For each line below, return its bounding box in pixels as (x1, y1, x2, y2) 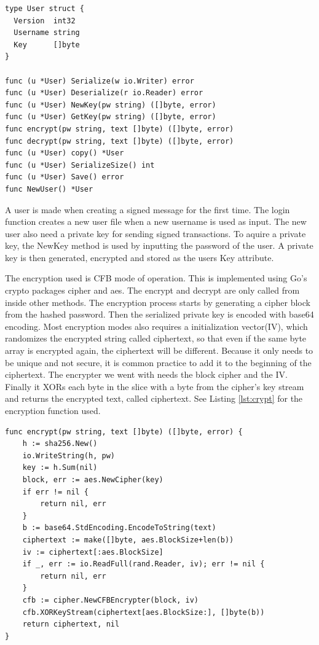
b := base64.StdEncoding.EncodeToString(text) (22, 523, 216, 533)
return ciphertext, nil (22, 620, 120, 629)
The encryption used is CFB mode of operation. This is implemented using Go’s (5, 272, 307, 284)
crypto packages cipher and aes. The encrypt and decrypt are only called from (5, 284, 300, 297)
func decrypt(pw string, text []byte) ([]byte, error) (5, 136, 234, 146)
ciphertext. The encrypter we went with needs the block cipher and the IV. (5, 368, 288, 381)
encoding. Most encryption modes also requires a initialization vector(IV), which (5, 319, 308, 332)
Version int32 (14, 16, 76, 25)
